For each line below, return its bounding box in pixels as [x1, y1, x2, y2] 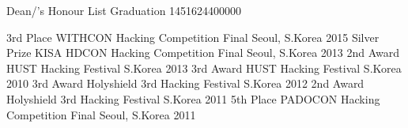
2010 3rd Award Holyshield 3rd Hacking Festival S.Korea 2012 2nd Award [6, 75, 365, 92]
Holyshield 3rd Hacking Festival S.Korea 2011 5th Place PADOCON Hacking [6, 90, 380, 107]
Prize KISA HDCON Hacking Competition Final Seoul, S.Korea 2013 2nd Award [6, 44, 400, 61]
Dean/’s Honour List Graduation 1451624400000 [6, 2, 242, 18]
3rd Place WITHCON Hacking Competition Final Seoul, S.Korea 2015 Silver [6, 28, 380, 45]
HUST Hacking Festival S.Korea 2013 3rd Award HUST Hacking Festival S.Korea [6, 59, 402, 76]
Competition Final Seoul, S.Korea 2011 [6, 106, 196, 122]
